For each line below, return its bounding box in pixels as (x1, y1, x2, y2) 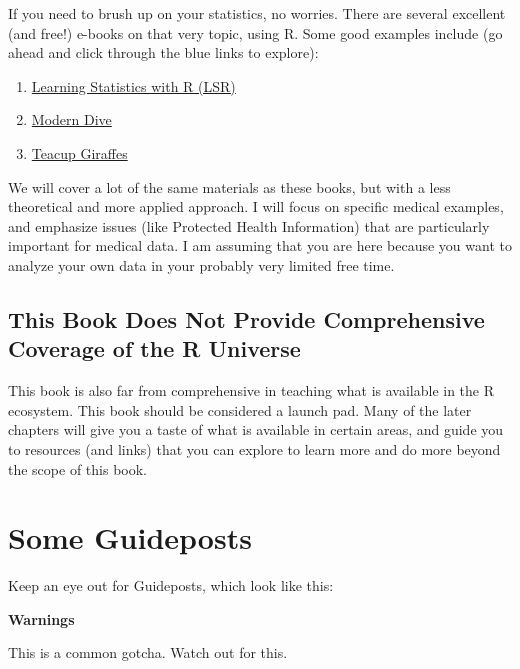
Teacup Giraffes (31, 142, 128, 163)
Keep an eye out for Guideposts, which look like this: (8, 575, 334, 596)
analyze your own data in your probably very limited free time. (8, 254, 395, 275)
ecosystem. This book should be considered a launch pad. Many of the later (8, 399, 472, 420)
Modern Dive (31, 109, 112, 130)
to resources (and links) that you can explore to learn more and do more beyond (8, 438, 501, 459)
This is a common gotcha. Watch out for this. (8, 642, 288, 663)
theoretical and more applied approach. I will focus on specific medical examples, (8, 196, 504, 217)
